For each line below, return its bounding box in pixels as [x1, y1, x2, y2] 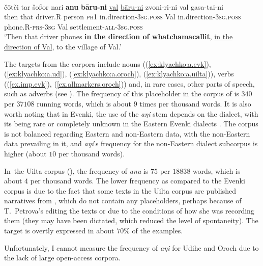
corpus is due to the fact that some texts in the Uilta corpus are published [4, 185, 236, 196]
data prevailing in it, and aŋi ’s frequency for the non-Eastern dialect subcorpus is [4, 138, 258, 149]
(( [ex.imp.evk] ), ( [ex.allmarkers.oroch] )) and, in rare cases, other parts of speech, [4, 78, 255, 89]
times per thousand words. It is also [139, 98, 251, 109]
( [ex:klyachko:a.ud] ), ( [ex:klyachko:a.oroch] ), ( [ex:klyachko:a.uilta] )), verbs [4, 68, 234, 79]
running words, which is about [37, 98, 131, 109]
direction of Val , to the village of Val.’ [4, 41, 122, 51]
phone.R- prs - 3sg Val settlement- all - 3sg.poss [4, 21, 143, 32]
